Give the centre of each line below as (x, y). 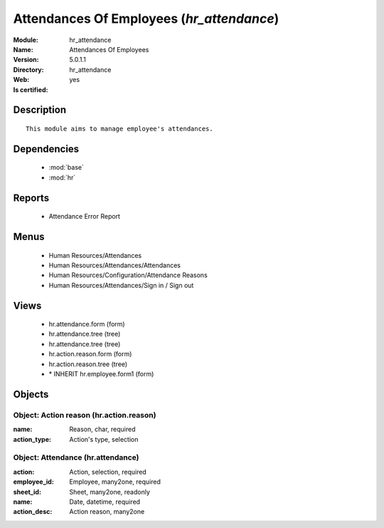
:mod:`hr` (62, 177)
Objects (31, 394)
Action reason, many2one (107, 512)
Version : (26, 60)
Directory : (28, 69)
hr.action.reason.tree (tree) (88, 364)
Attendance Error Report (85, 217)
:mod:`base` (66, 167)
